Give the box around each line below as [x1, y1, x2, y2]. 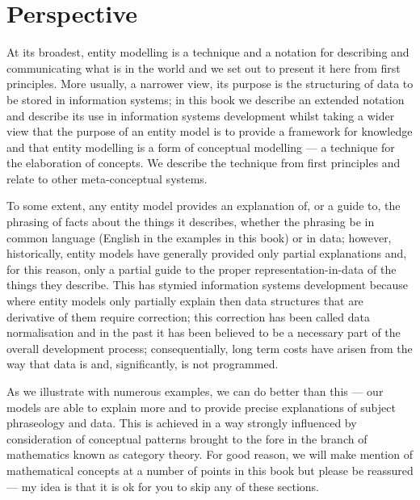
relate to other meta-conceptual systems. [6, 170, 208, 187]
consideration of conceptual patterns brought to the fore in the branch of [6, 430, 367, 447]
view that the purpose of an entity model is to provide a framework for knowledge [6, 123, 413, 140]
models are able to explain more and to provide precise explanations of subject [6, 398, 396, 415]
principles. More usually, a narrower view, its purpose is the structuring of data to [6, 75, 414, 92]
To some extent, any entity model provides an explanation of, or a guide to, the [6, 197, 401, 214]
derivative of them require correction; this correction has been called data [6, 308, 370, 325]
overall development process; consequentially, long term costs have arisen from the [6, 339, 413, 356]
